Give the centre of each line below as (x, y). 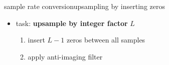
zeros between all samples (106, 40)
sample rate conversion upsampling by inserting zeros (84, 6)
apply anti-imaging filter (65, 56)
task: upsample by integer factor (72, 23)
